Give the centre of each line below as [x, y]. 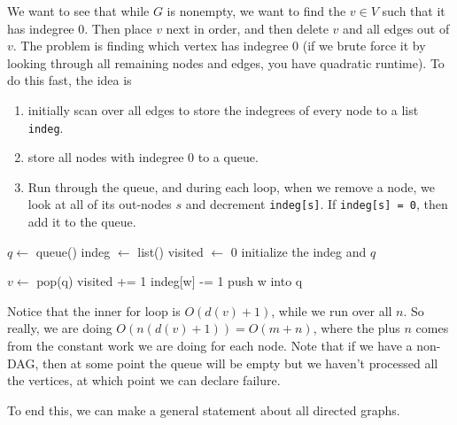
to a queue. [228, 157]
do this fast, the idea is [70, 80]
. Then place [118, 28]
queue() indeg [73, 251]
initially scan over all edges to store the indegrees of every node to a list [223, 109]
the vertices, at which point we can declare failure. [144, 380]
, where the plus [356, 328]
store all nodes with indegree [106, 157]
